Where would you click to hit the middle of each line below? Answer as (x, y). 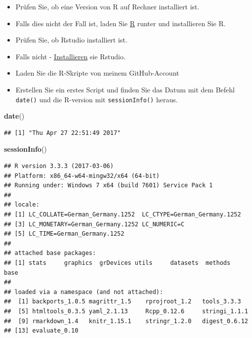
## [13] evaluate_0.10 (41, 331)
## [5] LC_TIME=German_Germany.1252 (64, 234)
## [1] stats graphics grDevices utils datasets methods (117, 263)
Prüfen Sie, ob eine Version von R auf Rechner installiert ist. (107, 6)
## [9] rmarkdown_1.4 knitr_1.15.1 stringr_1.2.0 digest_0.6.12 (126, 321)
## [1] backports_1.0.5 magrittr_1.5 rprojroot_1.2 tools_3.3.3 (123, 302)
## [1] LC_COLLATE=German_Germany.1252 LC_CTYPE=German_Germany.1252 (123, 214)
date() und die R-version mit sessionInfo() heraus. (97, 99)
